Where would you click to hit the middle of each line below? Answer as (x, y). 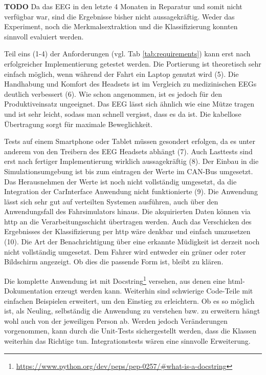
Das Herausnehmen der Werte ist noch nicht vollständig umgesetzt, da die (120, 181)
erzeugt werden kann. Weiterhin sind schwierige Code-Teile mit (154, 291)
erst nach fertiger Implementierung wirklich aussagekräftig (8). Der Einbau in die (131, 161)
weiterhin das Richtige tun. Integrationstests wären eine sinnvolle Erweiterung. (127, 341)
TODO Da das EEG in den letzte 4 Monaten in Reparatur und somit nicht (123, 6)
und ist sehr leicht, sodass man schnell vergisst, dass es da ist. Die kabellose (123, 113)
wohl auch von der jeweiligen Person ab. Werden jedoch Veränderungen (116, 320)
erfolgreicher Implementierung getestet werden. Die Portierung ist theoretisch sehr (133, 63)
